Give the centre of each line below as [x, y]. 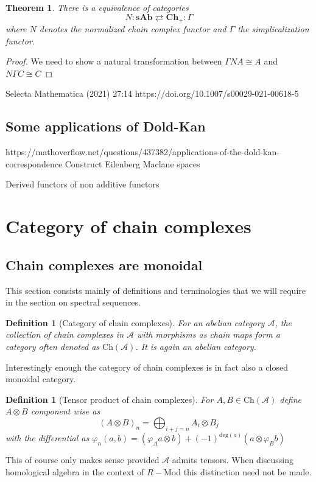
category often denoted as [53, 346]
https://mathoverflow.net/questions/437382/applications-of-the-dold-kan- [142, 152]
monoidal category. [41, 379]
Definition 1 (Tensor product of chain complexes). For [110, 399]
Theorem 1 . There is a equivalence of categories [97, 7]
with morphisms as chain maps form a [209, 334]
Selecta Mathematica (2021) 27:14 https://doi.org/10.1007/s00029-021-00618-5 [152, 93]
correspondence [34, 163]
